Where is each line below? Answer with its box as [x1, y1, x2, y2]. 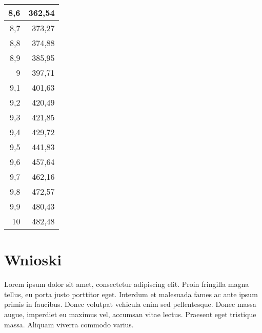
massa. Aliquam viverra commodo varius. [4, 319, 134, 329]
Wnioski [4, 249, 62, 270]
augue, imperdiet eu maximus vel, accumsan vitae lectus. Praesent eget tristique [4, 308, 256, 319]
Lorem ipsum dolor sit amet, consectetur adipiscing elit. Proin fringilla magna [4, 279, 249, 289]
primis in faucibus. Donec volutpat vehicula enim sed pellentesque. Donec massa [4, 299, 256, 309]
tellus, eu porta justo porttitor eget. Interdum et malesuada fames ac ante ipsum [4, 288, 258, 299]
